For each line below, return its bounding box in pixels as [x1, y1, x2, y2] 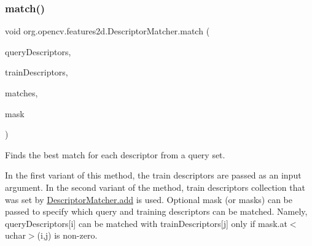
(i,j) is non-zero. [37, 229, 98, 242]
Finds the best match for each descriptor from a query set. [5, 148, 225, 161]
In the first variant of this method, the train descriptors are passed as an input [5, 169, 302, 182]
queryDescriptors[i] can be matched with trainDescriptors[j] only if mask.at [5, 217, 287, 229]
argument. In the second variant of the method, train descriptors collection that [5, 180, 305, 193]
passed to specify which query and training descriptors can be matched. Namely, [5, 205, 308, 218]
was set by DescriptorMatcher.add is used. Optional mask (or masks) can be [5, 193, 293, 206]
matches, [5, 86, 38, 99]
